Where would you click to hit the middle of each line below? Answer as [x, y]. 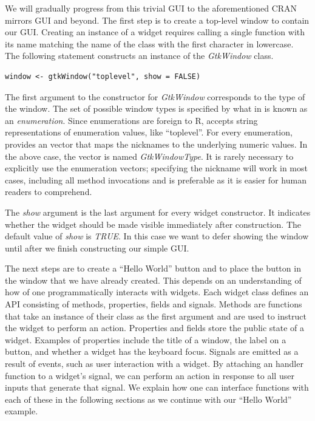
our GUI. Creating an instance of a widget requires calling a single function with [155, 32]
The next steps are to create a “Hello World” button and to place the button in [153, 268]
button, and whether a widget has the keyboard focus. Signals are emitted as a [152, 351]
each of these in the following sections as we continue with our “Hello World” [148, 399]
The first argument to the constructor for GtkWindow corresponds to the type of [155, 96]
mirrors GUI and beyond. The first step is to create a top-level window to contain [157, 20]
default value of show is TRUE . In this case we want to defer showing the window [157, 236]
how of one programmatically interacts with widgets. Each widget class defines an [157, 292]
